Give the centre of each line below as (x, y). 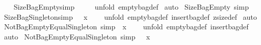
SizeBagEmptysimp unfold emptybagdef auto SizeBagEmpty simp (131, 7)
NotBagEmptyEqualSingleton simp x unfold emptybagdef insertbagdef (126, 27)
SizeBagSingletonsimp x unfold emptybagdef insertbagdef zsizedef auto (130, 16)
